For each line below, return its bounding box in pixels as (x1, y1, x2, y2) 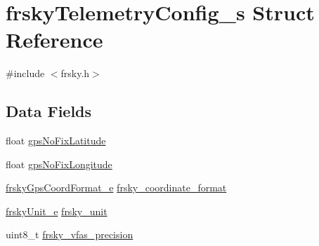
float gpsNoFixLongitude (6, 156, 112, 171)
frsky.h (60, 66, 90, 81)
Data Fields (6, 100, 92, 122)
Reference (6, 25, 103, 54)
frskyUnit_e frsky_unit (6, 203, 108, 218)
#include (6, 66, 45, 81)
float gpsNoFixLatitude (6, 133, 106, 148)
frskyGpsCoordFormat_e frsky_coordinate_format (6, 180, 227, 195)
